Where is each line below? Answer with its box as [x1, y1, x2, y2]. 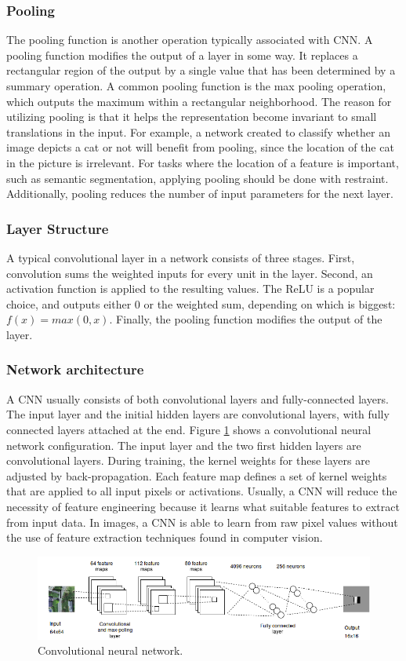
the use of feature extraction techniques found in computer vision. [6, 529, 323, 546]
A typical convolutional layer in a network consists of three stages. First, [6, 249, 355, 265]
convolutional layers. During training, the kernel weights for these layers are [6, 452, 370, 469]
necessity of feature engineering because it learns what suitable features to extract [6, 498, 400, 514]
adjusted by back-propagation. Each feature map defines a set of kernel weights [6, 467, 387, 484]
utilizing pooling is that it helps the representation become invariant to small [6, 108, 377, 125]
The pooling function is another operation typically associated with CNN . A [6, 31, 373, 48]
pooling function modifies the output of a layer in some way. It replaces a [6, 46, 358, 63]
